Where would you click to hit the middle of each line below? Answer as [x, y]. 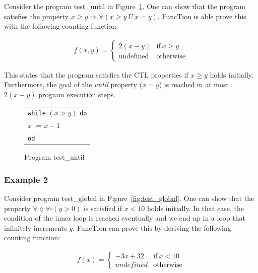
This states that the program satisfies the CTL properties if [96, 74]
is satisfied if [103, 208]
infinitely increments [36, 227]
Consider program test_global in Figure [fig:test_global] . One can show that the [129, 198]
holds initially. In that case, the [196, 208]
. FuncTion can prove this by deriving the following [152, 227]
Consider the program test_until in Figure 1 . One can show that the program [125, 6]
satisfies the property [37, 16]
